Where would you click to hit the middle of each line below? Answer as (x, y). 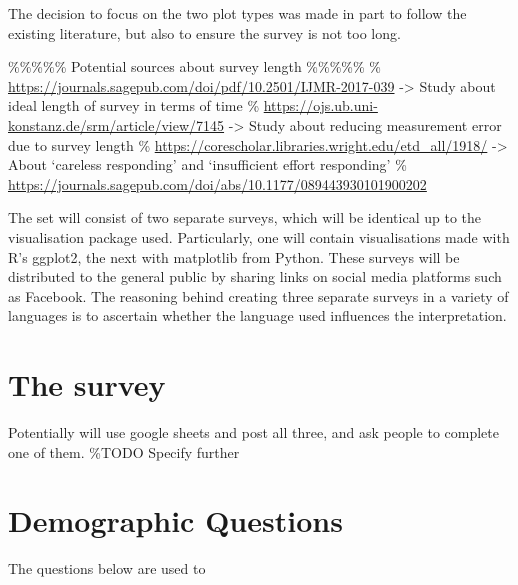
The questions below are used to (107, 568)
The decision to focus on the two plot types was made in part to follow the (237, 13)
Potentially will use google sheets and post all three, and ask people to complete (253, 432)
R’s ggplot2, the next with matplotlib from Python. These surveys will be (234, 256)
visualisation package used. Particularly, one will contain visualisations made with (259, 236)
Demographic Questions (175, 520)
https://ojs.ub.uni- (320, 105)
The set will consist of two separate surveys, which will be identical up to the (244, 217)
